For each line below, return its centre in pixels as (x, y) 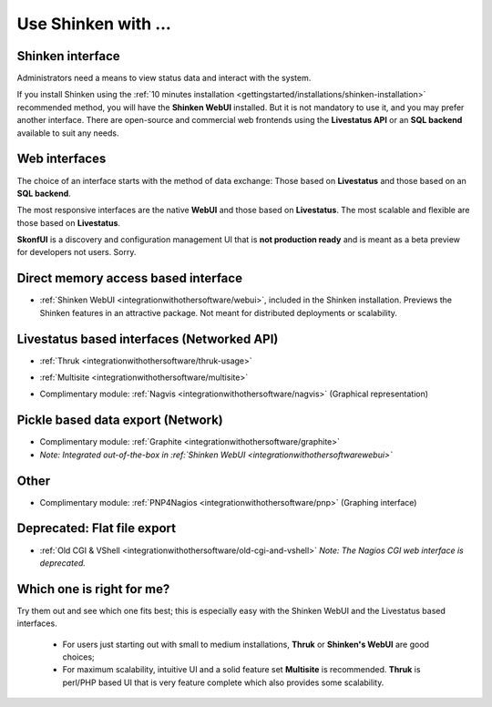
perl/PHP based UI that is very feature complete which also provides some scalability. (223, 682)
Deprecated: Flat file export (97, 528)
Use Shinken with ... (94, 24)
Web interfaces (61, 159)
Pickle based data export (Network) (120, 420)
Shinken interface (68, 56)
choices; (78, 657)
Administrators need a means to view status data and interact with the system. (164, 78)
